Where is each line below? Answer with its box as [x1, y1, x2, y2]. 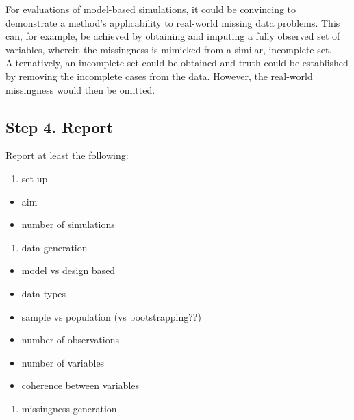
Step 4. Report [5, 116, 113, 137]
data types [21, 286, 66, 300]
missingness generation [21, 401, 117, 415]
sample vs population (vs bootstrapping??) [21, 309, 201, 323]
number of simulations [21, 217, 115, 232]
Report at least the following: [5, 148, 129, 162]
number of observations [21, 332, 119, 347]
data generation [21, 240, 88, 254]
